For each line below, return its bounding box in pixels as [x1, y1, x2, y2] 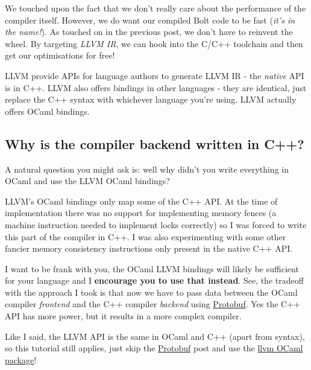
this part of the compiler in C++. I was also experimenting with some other [5, 230, 286, 243]
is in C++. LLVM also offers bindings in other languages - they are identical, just [5, 81, 307, 94]
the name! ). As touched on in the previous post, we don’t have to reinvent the [5, 25, 293, 38]
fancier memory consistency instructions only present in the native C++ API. [5, 242, 293, 255]
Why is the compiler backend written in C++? [5, 134, 304, 153]
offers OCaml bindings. [5, 104, 90, 117]
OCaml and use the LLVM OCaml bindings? [5, 174, 170, 187]
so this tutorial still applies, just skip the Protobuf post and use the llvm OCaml [5, 342, 303, 354]
